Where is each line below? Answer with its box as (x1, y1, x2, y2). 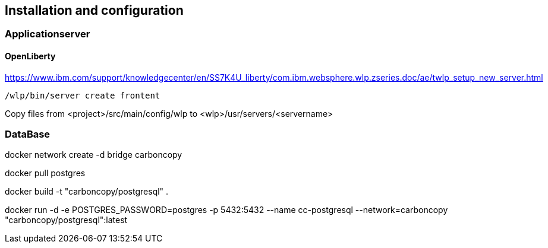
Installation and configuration (5, 3, 184, 18)
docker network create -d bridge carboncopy (5, 150, 182, 160)
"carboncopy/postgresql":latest (5, 215, 128, 225)
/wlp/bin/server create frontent (5, 90, 160, 100)
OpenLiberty (5, 51, 56, 62)
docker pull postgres (5, 168, 86, 179)
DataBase (5, 128, 51, 141)
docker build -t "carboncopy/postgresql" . (5, 186, 169, 197)
